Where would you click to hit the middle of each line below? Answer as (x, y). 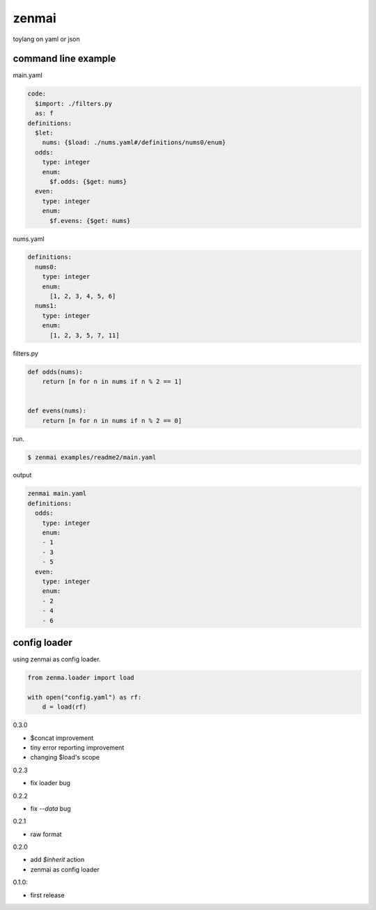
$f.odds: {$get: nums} (88, 182)
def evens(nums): (57, 411)
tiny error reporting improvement (77, 747)
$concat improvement (62, 738)
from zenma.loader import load (81, 678)
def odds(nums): (55, 372)
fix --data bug (50, 808)
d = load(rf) (64, 707)
